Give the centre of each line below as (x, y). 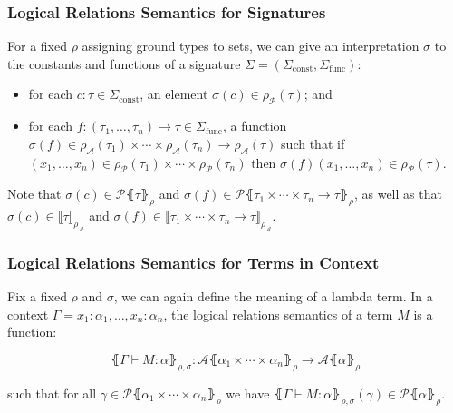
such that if (313, 143)
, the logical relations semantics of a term (278, 314)
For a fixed (37, 46)
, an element (174, 94)
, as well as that (398, 194)
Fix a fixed (37, 296)
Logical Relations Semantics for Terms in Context (193, 262)
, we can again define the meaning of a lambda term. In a (273, 296)
